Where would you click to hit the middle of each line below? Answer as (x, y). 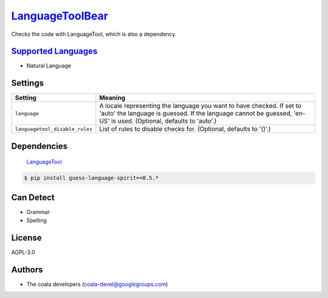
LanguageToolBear (60, 16)
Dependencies (39, 146)
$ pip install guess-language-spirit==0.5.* (91, 178)
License (26, 238)
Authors (27, 270)
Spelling (36, 220)
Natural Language (49, 66)
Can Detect (33, 197)
